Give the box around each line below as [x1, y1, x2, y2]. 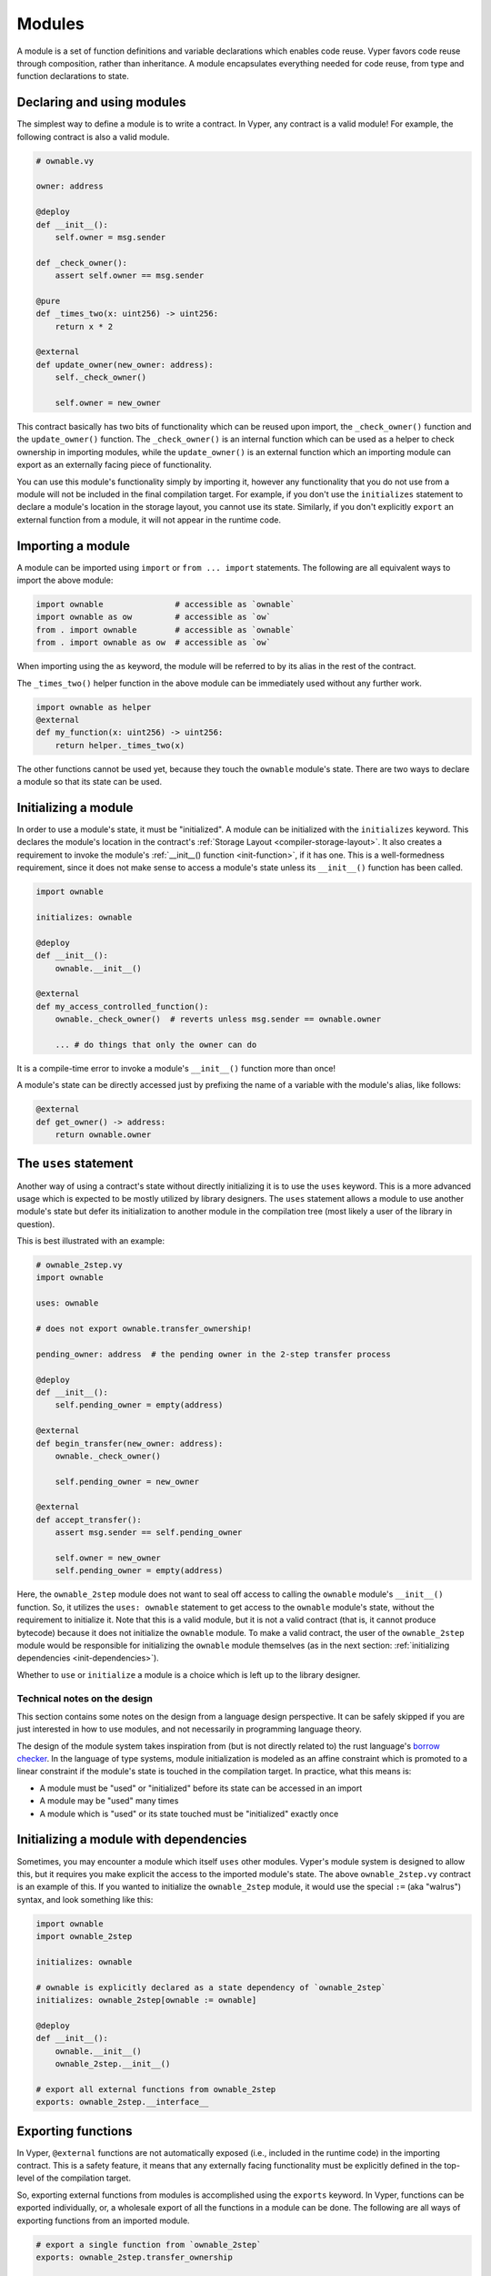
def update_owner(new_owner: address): [35, 360, 214, 370]
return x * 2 [55, 321, 114, 331]
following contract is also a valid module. [16, 131, 170, 142]
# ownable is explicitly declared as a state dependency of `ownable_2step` [35, 1982, 386, 1993]
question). [16, 1218, 55, 1229]
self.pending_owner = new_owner [55, 1476, 200, 1487]
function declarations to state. [16, 71, 129, 82]
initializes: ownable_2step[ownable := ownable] [35, 1995, 257, 2006]
